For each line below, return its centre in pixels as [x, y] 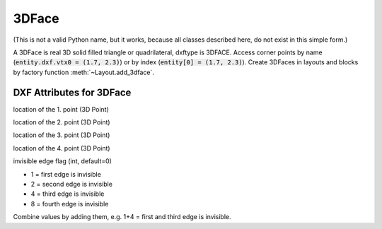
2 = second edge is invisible [72, 184]
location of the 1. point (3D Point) [61, 109]
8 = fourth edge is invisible [70, 204]
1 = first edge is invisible [66, 174]
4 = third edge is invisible [68, 194]
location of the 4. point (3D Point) [62, 148]
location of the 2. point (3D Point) [62, 122]
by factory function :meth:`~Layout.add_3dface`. [84, 72]
